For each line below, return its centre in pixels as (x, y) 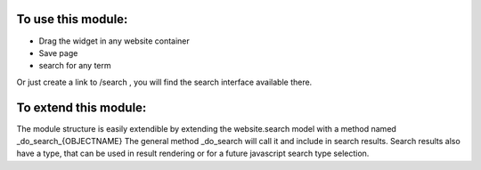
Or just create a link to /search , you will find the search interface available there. (164, 82)
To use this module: (72, 19)
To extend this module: (82, 107)
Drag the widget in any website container (114, 41)
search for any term (75, 66)
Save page (58, 53)
